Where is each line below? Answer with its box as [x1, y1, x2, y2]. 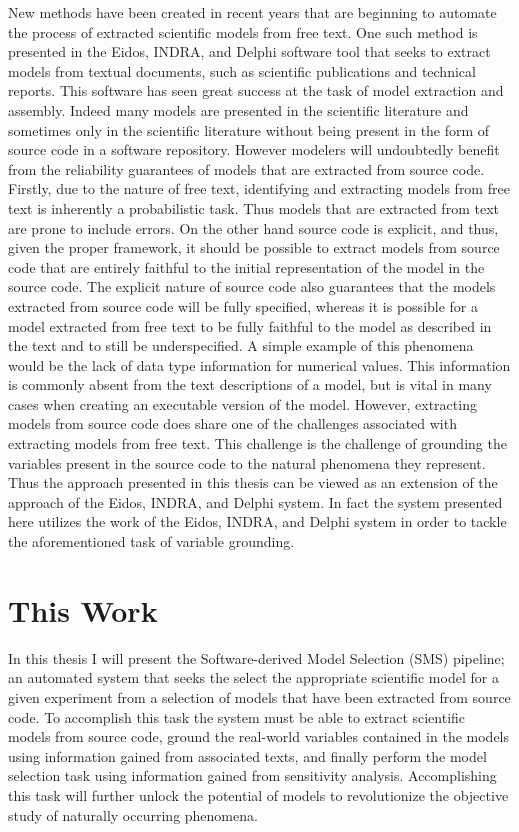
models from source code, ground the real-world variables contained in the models [8, 726, 510, 747]
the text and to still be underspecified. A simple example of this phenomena [8, 335, 474, 356]
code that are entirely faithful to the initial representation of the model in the [8, 256, 485, 277]
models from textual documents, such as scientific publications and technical [8, 60, 476, 81]
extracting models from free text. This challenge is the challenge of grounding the [8, 433, 507, 454]
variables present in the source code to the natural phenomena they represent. [8, 452, 486, 473]
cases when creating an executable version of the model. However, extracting [8, 393, 477, 414]
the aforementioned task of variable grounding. [8, 531, 295, 552]
